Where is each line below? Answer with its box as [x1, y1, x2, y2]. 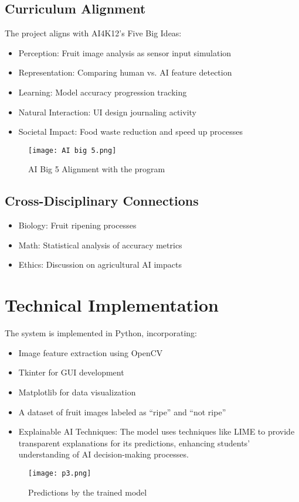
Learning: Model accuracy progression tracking [18, 86, 187, 98]
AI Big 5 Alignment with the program [28, 163, 165, 175]
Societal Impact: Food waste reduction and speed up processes [18, 125, 243, 138]
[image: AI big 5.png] [28, 146, 117, 155]
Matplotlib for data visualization [18, 385, 136, 398]
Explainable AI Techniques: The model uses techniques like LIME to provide [18, 425, 295, 438]
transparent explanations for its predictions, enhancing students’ [18, 436, 250, 449]
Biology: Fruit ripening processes [18, 219, 137, 231]
